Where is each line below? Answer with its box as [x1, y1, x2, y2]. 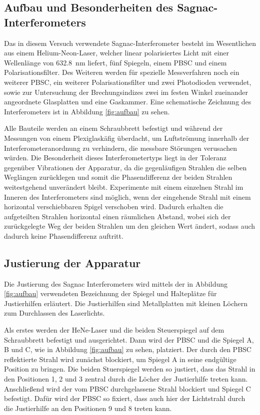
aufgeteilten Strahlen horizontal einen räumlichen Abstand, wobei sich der [4, 211, 231, 221]
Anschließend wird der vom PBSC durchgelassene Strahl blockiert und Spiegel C [4, 383, 251, 394]
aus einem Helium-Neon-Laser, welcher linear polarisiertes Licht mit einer [4, 47, 229, 58]
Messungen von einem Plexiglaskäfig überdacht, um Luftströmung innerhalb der [4, 132, 249, 143]
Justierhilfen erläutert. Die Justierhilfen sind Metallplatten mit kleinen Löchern [4, 298, 247, 308]
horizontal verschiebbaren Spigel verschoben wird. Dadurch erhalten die [4, 201, 223, 212]
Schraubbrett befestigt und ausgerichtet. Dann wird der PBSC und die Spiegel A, [4, 334, 254, 345]
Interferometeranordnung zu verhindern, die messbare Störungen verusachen [4, 142, 237, 153]
